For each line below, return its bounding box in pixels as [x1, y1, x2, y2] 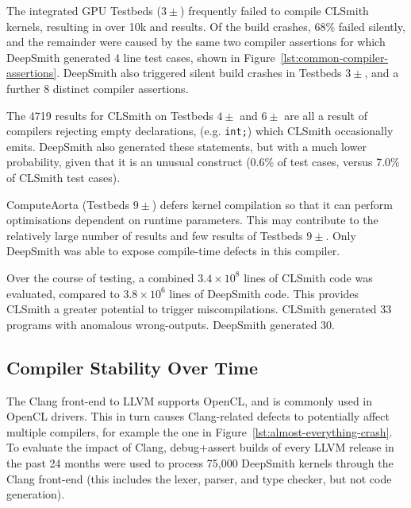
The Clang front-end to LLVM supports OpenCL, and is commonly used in [6, 392, 373, 409]
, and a [364, 64, 399, 81]
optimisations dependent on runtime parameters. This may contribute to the [6, 211, 378, 228]
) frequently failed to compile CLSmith [180, 2, 369, 18]
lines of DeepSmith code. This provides [169, 285, 359, 301]
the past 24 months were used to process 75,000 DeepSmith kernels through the [6, 454, 394, 471]
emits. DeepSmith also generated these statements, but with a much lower [6, 138, 367, 154]
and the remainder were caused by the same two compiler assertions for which [6, 33, 386, 50]
